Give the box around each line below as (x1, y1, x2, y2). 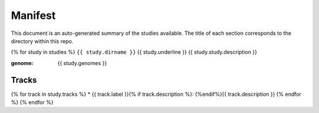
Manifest (11, 9, 56, 22)
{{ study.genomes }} (57, 59, 108, 66)
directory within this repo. (11, 37, 74, 44)
